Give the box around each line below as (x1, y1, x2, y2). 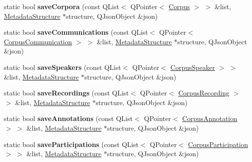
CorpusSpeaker (170, 62, 215, 72)
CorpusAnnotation (182, 113, 237, 123)
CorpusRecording (178, 88, 230, 98)
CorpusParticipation (188, 139, 248, 149)
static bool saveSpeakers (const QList (4, 62, 121, 72)
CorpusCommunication (4, 36, 72, 46)
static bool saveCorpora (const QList (4, 1, 119, 11)
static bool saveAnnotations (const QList (4, 113, 133, 123)
